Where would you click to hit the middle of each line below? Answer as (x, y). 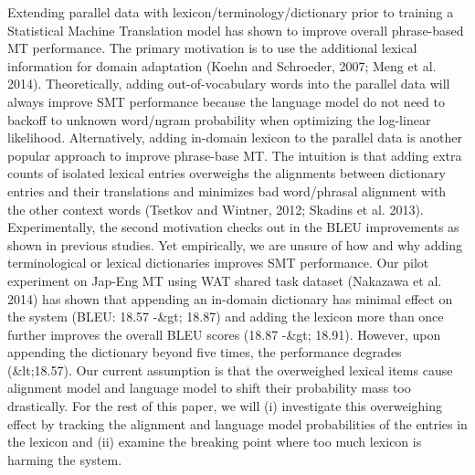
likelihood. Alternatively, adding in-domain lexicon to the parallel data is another (235, 137)
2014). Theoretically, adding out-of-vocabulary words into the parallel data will (229, 84)
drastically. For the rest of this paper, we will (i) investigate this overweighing (225, 406)
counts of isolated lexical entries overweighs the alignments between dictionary (227, 173)
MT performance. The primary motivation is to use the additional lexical (212, 48)
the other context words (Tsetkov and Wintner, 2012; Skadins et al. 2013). (216, 209)
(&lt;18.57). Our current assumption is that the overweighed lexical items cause (230, 369)
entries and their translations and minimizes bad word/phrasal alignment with (227, 190)
